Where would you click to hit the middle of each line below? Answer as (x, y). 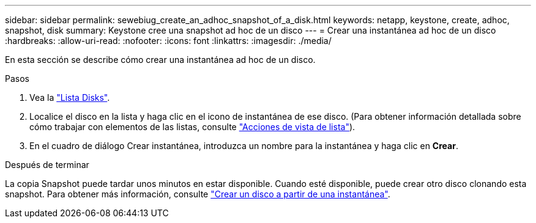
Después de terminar (47, 165)
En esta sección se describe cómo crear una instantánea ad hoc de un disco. (160, 60)
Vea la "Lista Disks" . (70, 97)
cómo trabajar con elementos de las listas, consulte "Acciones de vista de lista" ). (192, 127)
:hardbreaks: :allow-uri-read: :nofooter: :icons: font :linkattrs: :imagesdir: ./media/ (168, 41)
